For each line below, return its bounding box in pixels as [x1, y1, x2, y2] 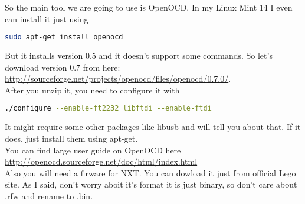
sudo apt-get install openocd [5, 33, 123, 42]
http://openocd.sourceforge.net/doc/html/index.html [5, 155, 198, 168]
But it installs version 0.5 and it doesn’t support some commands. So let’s [5, 49, 273, 62]
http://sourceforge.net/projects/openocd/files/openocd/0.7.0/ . [5, 72, 231, 85]
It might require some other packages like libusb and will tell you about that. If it [5, 121, 301, 133]
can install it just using [5, 12, 88, 25]
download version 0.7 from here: [5, 61, 120, 73]
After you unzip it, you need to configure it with [5, 83, 180, 96]
